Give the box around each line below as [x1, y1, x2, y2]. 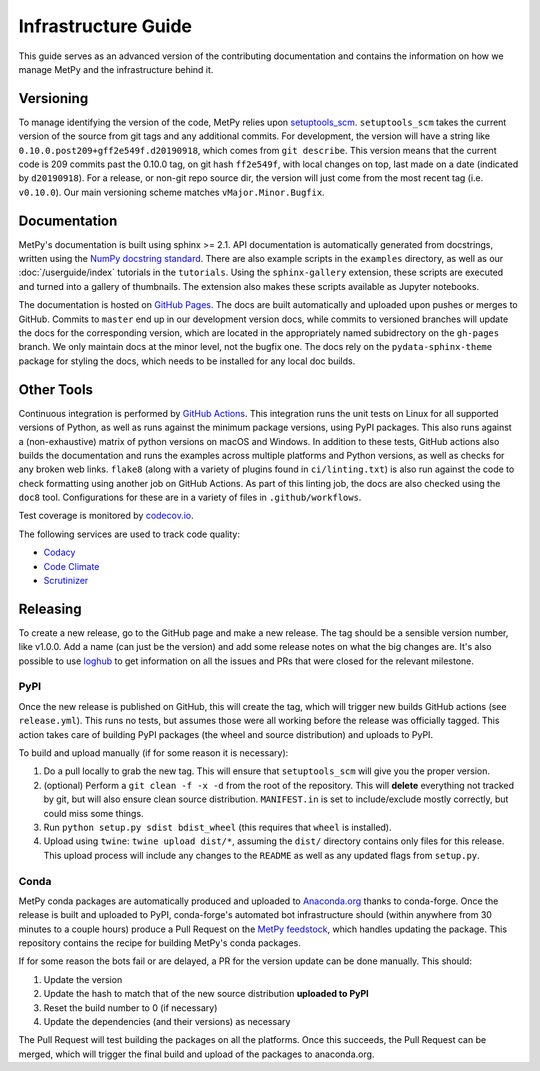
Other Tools [18, 381, 94, 398]
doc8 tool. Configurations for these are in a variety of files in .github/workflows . [18, 491, 362, 504]
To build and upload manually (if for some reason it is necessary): [18, 747, 289, 759]
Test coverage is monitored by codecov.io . [18, 510, 194, 522]
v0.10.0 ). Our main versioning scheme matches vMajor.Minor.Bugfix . [18, 186, 325, 198]
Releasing [18, 600, 82, 617]
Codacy [43, 546, 76, 559]
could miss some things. [43, 807, 144, 819]
